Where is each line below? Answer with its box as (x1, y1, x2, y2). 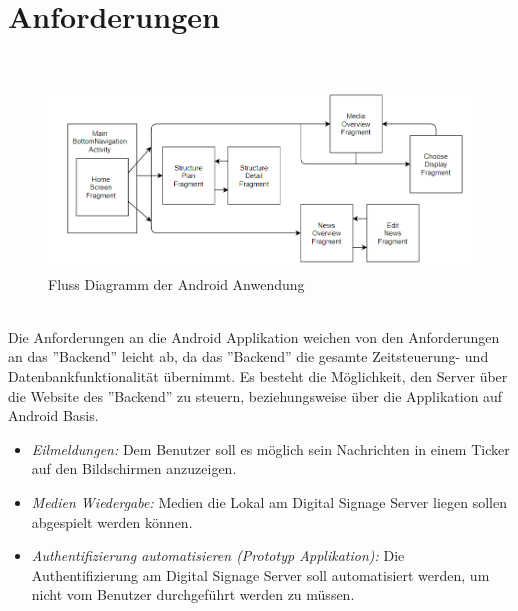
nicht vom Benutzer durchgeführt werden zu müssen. (31, 584, 355, 605)
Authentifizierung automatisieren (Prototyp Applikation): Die (31, 545, 405, 566)
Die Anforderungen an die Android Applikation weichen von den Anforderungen (8, 326, 500, 347)
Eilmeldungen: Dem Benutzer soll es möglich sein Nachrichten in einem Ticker (31, 438, 510, 459)
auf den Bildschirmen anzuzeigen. (31, 458, 237, 479)
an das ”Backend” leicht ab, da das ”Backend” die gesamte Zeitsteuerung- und (8, 346, 489, 367)
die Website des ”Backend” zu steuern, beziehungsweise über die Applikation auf (8, 385, 503, 406)
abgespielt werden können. (31, 511, 193, 532)
